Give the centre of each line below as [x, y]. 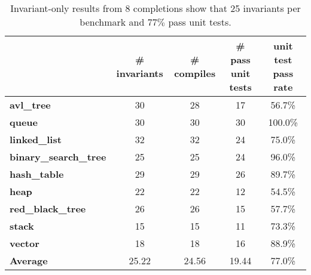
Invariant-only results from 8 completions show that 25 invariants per [155, 8]
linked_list [36, 139]
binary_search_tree [58, 157]
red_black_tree [48, 208]
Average [29, 260]
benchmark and [112, 22]
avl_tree [30, 105]
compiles [195, 73]
